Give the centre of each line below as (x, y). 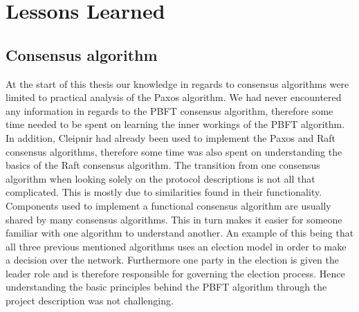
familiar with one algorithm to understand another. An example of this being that (180, 233)
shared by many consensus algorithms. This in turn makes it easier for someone (174, 219)
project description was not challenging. (90, 301)
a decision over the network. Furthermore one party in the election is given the (173, 260)
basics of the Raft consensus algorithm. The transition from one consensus (163, 165)
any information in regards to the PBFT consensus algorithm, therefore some (169, 110)
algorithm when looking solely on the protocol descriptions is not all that (160, 178)
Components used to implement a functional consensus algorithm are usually (168, 205)
